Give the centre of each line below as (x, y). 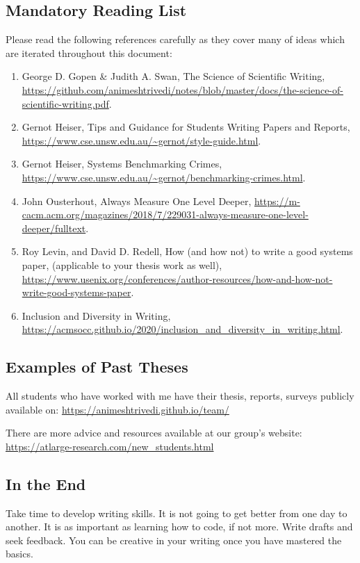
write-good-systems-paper (76, 292)
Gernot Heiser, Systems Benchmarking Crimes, (122, 164)
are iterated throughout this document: (89, 52)
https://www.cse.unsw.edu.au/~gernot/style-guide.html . (141, 140)
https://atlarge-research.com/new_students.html (110, 446)
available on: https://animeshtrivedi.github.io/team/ (117, 409)
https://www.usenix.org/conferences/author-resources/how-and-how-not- (177, 278)
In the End (46, 483)
